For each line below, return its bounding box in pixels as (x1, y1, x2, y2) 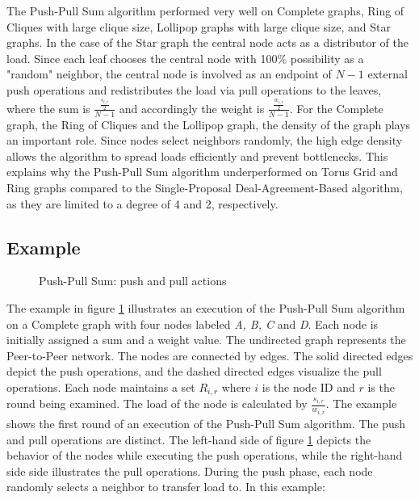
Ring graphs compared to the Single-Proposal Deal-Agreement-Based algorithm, (6, 179, 403, 196)
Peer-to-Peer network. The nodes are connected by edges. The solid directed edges (6, 347, 413, 363)
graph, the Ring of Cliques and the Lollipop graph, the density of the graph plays (6, 116, 411, 132)
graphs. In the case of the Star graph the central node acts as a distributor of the (6, 34, 409, 51)
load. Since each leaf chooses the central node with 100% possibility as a (6, 49, 364, 66)
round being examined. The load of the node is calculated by (6, 395, 308, 412)
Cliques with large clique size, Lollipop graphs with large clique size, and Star (6, 18, 391, 35)
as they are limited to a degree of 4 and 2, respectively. (6, 195, 279, 212)
